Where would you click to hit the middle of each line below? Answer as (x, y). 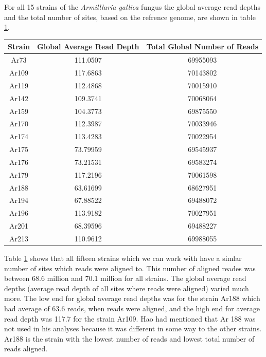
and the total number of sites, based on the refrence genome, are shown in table (130, 17)
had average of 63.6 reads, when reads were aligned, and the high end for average (132, 308)
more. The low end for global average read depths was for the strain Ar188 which (132, 298)
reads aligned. (26, 349)
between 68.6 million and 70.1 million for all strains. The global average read (125, 278)
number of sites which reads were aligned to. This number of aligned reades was (130, 268)
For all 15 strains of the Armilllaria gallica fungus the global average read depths (132, 7)
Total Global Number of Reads (202, 46)
